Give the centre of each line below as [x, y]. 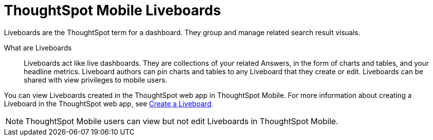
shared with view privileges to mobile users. [96, 80]
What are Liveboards [38, 47]
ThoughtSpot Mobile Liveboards [113, 10]
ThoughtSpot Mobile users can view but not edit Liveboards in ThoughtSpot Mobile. [182, 121]
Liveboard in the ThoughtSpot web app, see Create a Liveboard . [109, 103]
